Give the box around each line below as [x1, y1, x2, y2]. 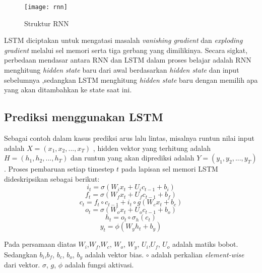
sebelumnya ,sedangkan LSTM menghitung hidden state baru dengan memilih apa [4, 74, 258, 85]
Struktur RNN [24, 18, 69, 28]
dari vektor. [4, 259, 40, 270]
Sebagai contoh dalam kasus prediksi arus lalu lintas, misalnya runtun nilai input [4, 133, 254, 143]
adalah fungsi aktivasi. [64, 259, 134, 270]
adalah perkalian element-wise [151, 249, 244, 259]
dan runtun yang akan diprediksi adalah [70, 152, 194, 163]
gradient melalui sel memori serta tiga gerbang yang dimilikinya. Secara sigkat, [4, 44, 248, 55]
